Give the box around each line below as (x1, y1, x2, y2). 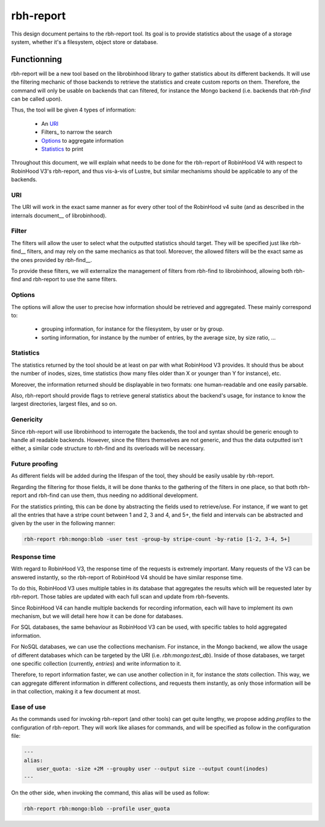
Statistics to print (41, 145, 84, 152)
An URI (41, 120, 59, 127)
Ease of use (11, 702, 46, 711)
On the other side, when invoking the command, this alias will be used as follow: (11, 789, 210, 796)
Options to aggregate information (41, 137, 124, 144)
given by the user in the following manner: (11, 520, 116, 527)
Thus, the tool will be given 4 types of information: (11, 106, 137, 114)
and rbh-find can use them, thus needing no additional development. (28, 492, 199, 499)
